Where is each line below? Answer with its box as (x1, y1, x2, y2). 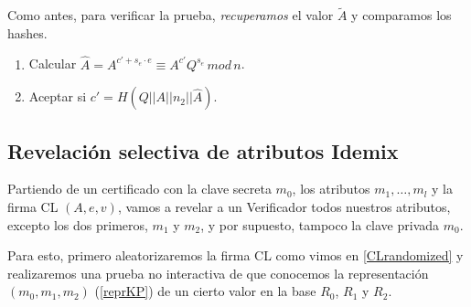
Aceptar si (28, 87, 87, 106)
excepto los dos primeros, (7, 215, 148, 234)
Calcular (28, 54, 77, 73)
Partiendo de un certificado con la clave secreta (7, 179, 272, 198)
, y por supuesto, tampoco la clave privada (200, 215, 440, 234)
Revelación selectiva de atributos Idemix (7, 136, 399, 164)
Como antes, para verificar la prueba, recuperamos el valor (7, 5, 334, 25)
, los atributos (292, 179, 370, 198)
